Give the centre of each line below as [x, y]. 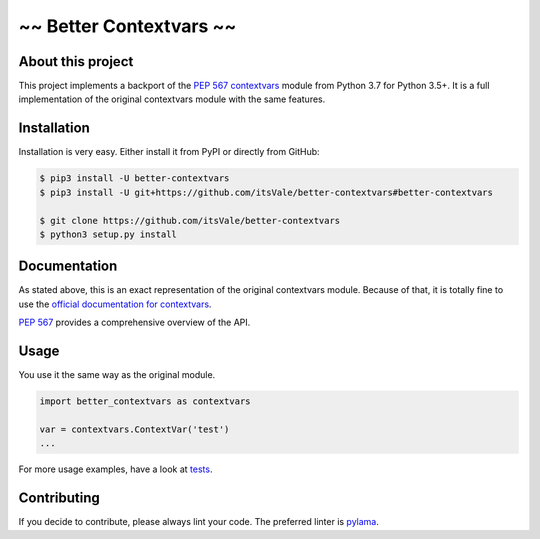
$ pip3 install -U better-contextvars [134, 178]
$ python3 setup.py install [108, 234]
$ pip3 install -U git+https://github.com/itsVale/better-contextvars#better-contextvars [266, 192]
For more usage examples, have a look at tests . [115, 469]
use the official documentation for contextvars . [115, 304]
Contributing [59, 498]
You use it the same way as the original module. [117, 375]
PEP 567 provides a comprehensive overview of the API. [134, 322]
